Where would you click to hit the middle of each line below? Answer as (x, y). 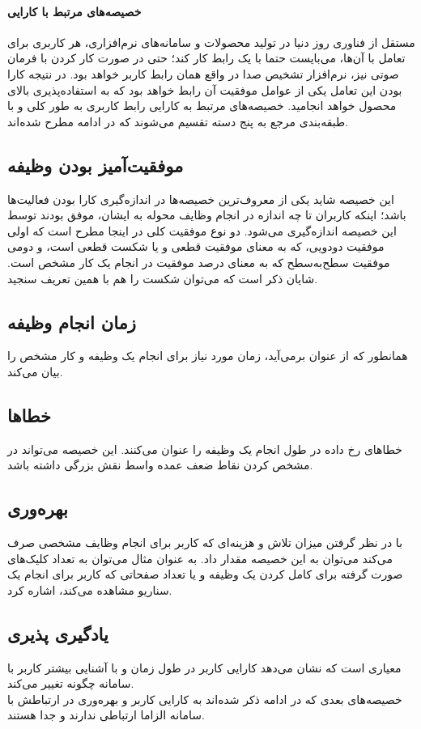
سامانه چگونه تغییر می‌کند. (71, 683)
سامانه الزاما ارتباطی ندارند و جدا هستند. (106, 715)
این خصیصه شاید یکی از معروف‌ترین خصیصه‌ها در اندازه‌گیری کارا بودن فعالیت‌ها (201, 199)
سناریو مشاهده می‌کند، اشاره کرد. (90, 589)
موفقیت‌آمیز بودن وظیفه (96, 165)
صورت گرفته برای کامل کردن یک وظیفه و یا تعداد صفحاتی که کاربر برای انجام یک (205, 574)
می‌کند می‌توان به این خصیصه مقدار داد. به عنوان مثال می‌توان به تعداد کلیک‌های (200, 558)
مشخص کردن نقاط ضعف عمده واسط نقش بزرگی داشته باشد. (160, 465)
